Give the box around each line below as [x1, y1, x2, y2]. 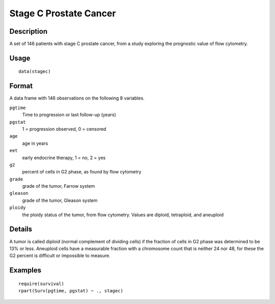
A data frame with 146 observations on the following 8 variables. [9, 95, 145, 102]
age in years [22, 140, 48, 146]
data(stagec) [18, 69, 51, 74]
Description [9, 27, 48, 36]
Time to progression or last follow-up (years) [22, 112, 117, 118]
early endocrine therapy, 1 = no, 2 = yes [22, 155, 106, 161]
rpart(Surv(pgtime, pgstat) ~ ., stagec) [18, 288, 123, 294]
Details [9, 225, 33, 234]
